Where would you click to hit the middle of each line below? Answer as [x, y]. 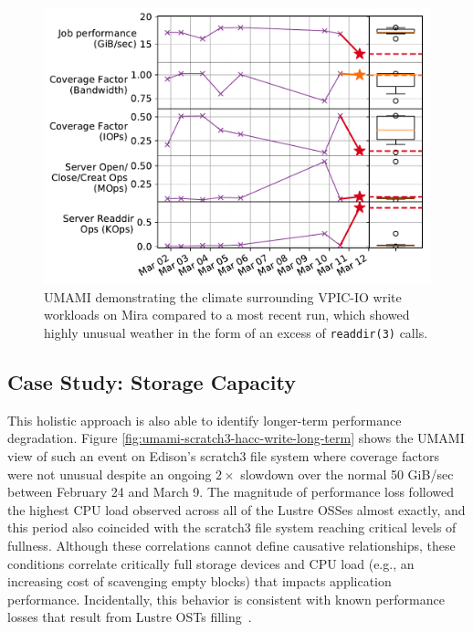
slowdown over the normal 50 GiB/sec [347, 474]
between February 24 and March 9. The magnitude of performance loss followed [231, 492]
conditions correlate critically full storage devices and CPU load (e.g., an [211, 563]
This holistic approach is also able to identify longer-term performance [205, 420]
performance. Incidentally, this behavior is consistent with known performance [226, 599]
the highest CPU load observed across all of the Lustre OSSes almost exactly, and [236, 509]
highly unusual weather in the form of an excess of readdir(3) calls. [236, 332]
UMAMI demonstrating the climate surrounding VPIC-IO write [223, 296]
